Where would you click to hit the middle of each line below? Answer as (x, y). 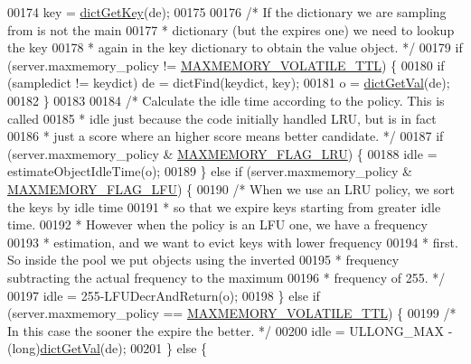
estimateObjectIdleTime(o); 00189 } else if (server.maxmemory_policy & (210, 171)
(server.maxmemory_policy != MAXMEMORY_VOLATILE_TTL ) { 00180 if (226, 65)
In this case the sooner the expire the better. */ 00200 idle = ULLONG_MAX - (230, 330)
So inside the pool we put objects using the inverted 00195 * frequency (203, 260)
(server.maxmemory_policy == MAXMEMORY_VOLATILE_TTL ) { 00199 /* (232, 313)
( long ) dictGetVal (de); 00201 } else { (108, 348)
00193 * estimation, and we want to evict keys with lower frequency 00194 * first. (233, 242)
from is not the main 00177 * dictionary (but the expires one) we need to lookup (231, 29)
